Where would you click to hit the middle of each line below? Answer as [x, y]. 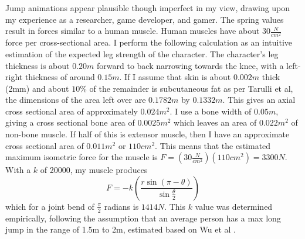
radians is [121, 206]
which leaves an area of [215, 122]
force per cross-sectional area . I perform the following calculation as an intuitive [149, 42]
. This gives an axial [259, 100]
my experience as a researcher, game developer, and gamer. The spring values [145, 19]
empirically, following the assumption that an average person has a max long [143, 218]
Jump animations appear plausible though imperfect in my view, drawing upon [148, 8]
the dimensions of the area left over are [76, 100]
